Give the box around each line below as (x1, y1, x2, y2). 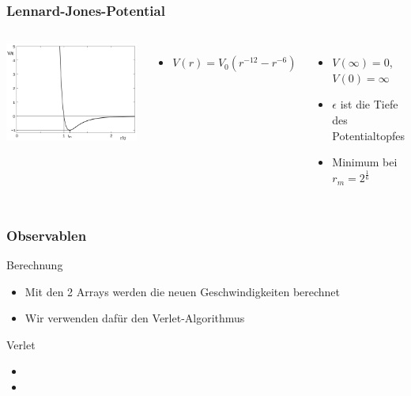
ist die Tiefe (340, 96, 398, 112)
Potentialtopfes (332, 127, 405, 143)
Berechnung (6, 256, 63, 272)
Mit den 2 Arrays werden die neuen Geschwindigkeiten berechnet (25, 283, 341, 299)
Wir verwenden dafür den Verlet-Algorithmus (25, 310, 245, 326)
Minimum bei (332, 154, 398, 170)
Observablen (6, 225, 87, 245)
